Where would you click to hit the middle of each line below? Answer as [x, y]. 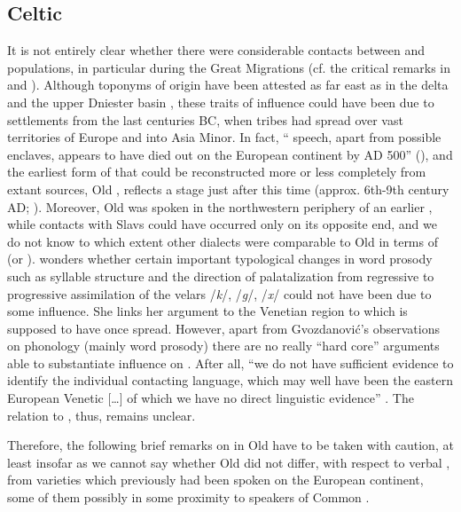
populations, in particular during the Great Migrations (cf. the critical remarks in [229, 67]
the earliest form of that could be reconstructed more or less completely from [217, 172]
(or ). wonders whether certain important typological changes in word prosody [220, 259]
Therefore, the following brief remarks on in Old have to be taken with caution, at [230, 445]
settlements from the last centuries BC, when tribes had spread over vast [205, 119]
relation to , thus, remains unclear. [102, 415]
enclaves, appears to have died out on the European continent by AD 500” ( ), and [230, 154]
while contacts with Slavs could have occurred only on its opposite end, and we [222, 224]
